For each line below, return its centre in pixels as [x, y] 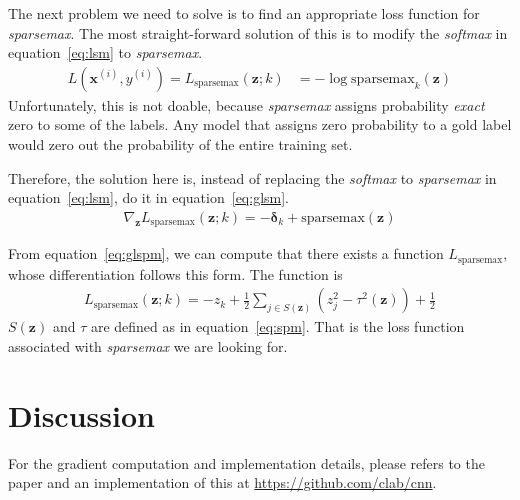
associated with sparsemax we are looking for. [148, 345]
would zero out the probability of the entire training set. [180, 144]
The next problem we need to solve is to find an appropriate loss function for [244, 13]
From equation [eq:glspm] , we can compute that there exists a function [226, 253]
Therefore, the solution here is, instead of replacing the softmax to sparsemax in [252, 177]
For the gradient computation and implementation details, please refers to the [246, 462]
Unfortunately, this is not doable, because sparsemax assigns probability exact [246, 104]
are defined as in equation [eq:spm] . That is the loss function [277, 326]
